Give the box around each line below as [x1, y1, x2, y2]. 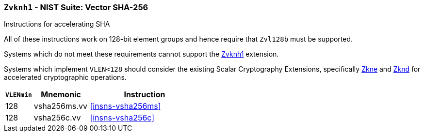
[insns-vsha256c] [90, 113, 155, 123]
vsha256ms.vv [33, 101, 87, 111]
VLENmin [5, 91, 32, 98]
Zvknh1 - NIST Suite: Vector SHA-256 [4, 2, 148, 12]
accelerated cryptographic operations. [4, 73, 127, 82]
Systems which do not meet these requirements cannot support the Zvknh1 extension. [4, 50, 279, 59]
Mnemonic [41, 90, 81, 100]
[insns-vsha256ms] [90, 101, 161, 111]
